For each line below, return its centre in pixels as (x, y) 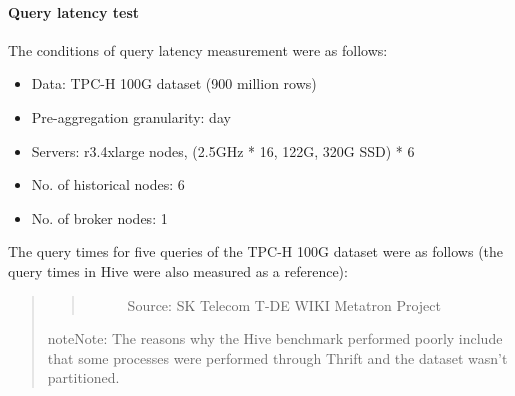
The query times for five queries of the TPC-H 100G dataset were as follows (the (256, 251)
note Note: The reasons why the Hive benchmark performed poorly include (275, 338)
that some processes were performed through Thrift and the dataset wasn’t (277, 357)
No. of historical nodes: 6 (108, 184)
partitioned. (83, 377)
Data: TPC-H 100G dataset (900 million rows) (174, 83)
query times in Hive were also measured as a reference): (178, 270)
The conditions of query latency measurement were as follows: (198, 49)
